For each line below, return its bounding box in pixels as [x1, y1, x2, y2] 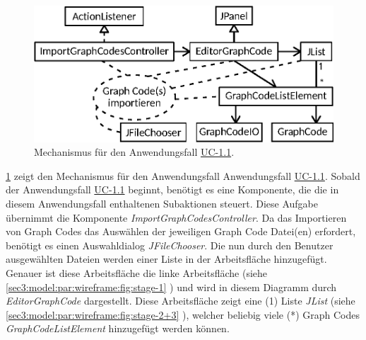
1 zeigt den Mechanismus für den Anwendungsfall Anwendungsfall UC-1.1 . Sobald [6, 168, 360, 183]
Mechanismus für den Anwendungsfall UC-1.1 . [34, 144, 235, 159]
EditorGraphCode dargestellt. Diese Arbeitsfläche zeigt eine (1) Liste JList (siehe [6, 293, 355, 308]
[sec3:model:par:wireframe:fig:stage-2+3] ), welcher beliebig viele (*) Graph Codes [6, 307, 360, 322]
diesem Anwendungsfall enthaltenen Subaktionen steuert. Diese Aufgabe [6, 196, 318, 211]
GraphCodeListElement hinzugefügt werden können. [6, 321, 230, 336]
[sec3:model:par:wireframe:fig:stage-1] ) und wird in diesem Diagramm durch [6, 279, 337, 294]
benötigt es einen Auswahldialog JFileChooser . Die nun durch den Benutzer [6, 237, 333, 252]
